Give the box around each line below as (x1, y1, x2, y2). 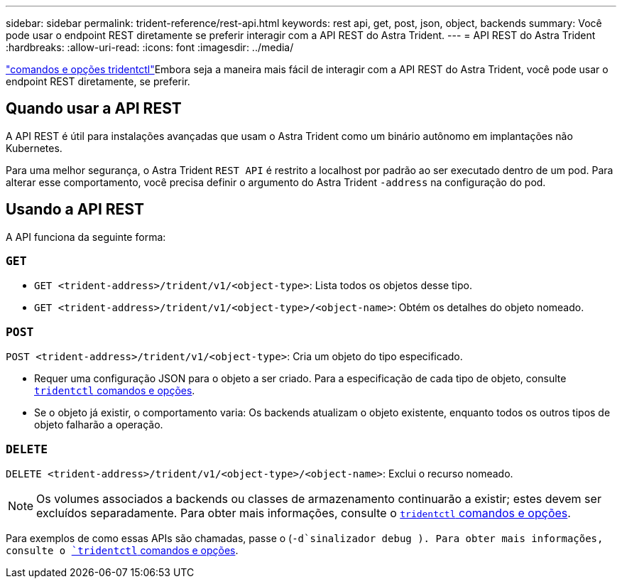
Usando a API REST (6, 200, 144, 219)
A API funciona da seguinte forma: (6, 230, 166, 243)
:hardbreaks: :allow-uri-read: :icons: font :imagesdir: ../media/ (6, 41, 294, 53)
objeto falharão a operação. (34, 418, 163, 431)
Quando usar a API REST (6, 99, 182, 118)
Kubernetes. (6, 141, 62, 154)
